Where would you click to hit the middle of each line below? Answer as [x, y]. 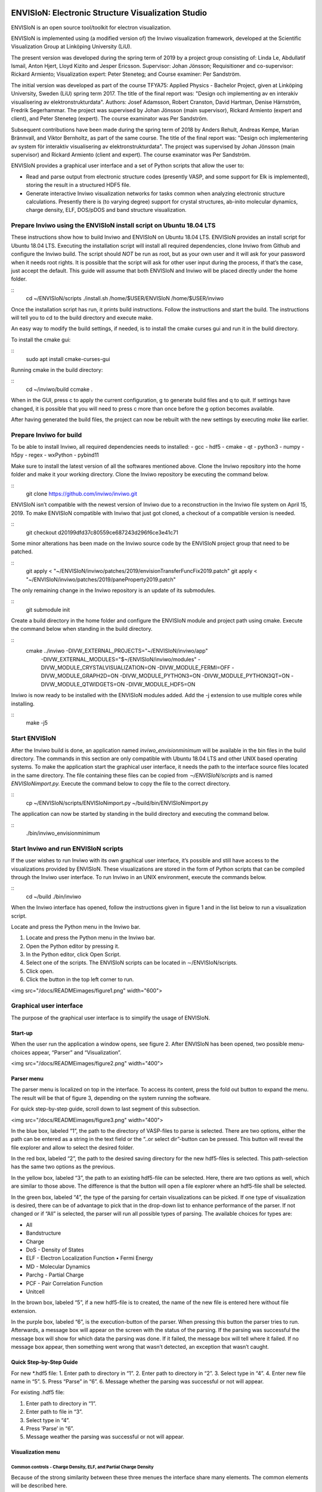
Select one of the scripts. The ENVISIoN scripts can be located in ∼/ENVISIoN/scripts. [132, 963]
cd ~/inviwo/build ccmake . [59, 389]
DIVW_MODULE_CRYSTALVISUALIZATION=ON [98, 668]
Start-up [22, 1033]
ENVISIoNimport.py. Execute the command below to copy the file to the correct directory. [121, 784]
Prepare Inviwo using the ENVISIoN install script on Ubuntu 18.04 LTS [113, 226]
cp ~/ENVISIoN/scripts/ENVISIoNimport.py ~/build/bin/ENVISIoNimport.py [117, 803]
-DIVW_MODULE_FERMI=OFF [194, 668]
